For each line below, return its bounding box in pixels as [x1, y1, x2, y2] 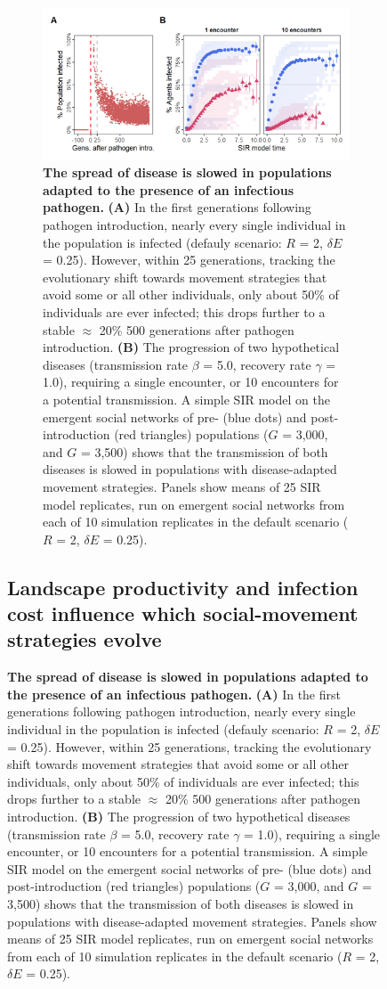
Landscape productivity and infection [7, 573, 359, 601]
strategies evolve [7, 625, 162, 653]
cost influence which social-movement [7, 600, 359, 627]
